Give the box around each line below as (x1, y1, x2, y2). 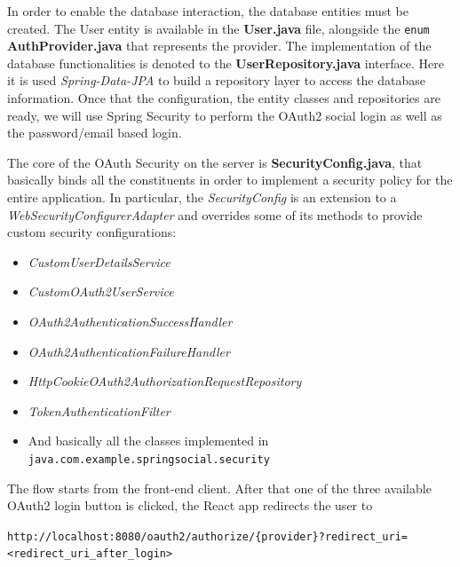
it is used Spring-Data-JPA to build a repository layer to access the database (7, 71, 425, 90)
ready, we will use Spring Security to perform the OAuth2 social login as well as (7, 106, 442, 124)
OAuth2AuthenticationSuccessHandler (28, 311, 233, 330)
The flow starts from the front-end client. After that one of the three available (7, 478, 432, 497)
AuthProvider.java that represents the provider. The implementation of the (7, 36, 432, 55)
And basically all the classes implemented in (28, 431, 269, 450)
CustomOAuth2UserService (28, 282, 174, 301)
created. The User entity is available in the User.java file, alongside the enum (7, 19, 430, 37)
